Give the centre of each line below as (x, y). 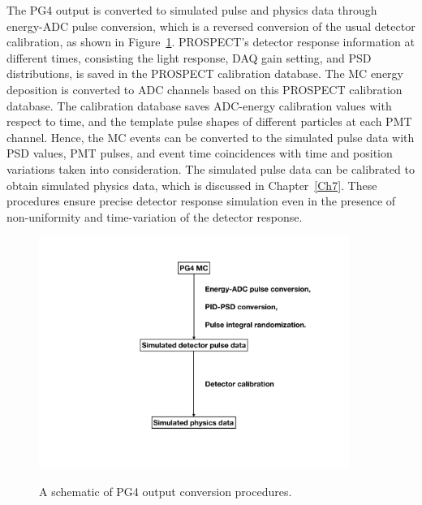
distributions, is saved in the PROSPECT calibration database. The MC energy (205, 73)
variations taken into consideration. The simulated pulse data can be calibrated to (211, 168)
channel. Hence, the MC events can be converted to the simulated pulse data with (211, 137)
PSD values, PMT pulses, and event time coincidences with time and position (200, 153)
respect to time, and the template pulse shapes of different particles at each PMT (209, 121)
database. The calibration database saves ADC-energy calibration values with (199, 105)
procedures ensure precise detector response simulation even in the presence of (201, 201)
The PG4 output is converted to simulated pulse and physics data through (192, 10)
